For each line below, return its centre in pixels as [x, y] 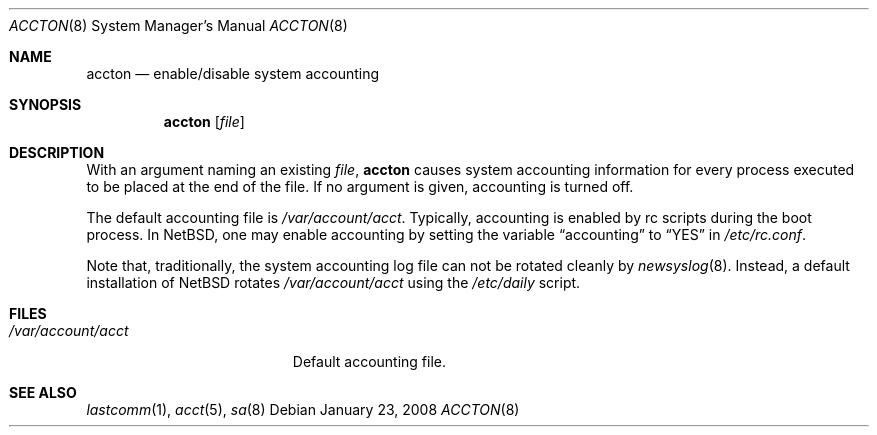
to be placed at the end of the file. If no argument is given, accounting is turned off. [360, 186]
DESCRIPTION [57, 152]
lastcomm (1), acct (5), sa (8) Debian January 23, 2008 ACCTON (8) [303, 409]
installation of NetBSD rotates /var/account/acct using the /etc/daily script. [333, 282]
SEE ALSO [43, 392]
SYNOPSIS [45, 104]
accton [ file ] [204, 121]
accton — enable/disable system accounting [233, 73]
